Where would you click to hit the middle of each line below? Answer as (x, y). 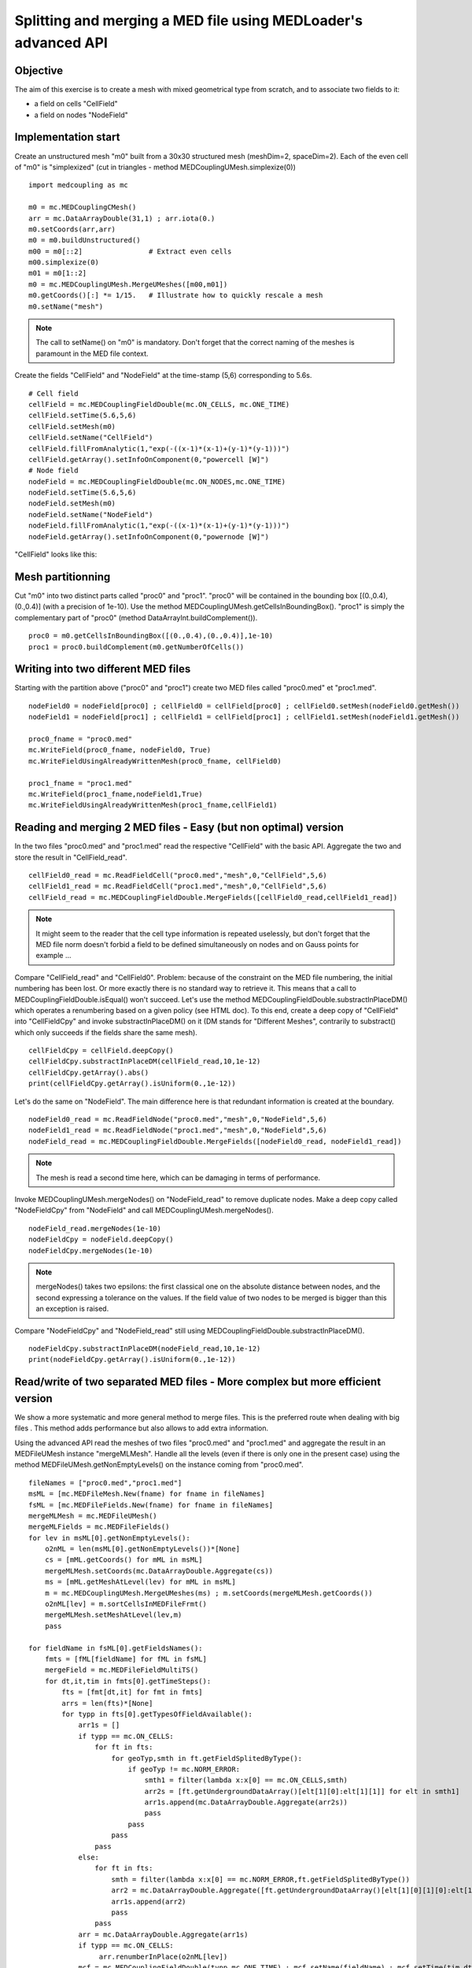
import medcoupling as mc (79, 185)
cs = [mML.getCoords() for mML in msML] (124, 1560)
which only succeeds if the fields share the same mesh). (106, 1032)
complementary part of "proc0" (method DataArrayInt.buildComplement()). (136, 617)
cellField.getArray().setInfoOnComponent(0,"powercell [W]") (149, 459)
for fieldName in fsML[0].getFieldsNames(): (116, 1648)
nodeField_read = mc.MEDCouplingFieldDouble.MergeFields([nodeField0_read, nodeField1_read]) (215, 1141)
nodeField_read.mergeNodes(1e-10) (95, 1228)
